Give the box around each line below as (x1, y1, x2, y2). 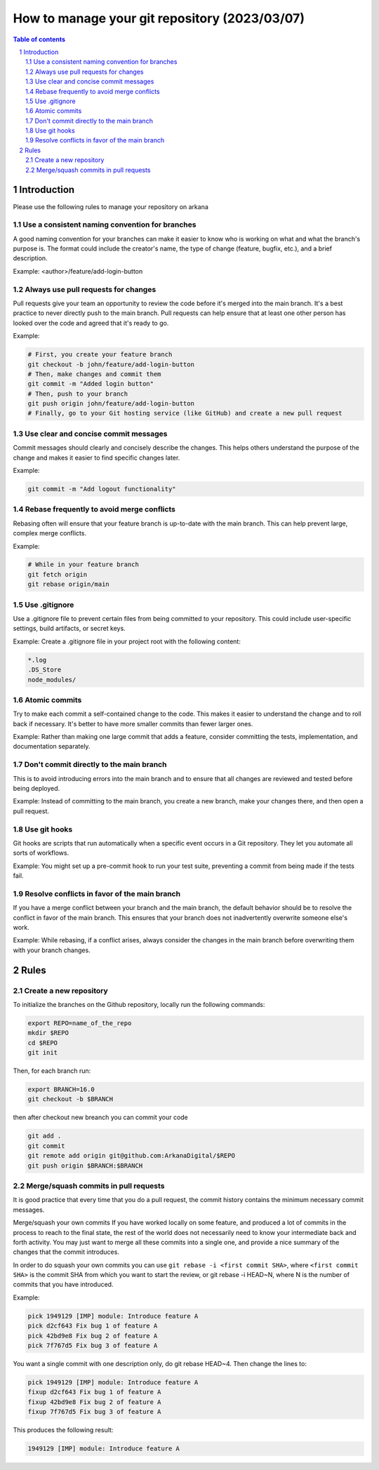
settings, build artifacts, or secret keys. (13, 624, 126, 633)
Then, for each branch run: (13, 1067, 91, 1075)
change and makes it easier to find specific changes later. (13, 453, 180, 462)
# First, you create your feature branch (27, 351, 173, 359)
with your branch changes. (13, 946, 91, 954)
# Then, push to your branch (27, 389, 128, 398)
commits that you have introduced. (13, 1281, 114, 1289)
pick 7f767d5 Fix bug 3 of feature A (27, 1342, 158, 1349)
